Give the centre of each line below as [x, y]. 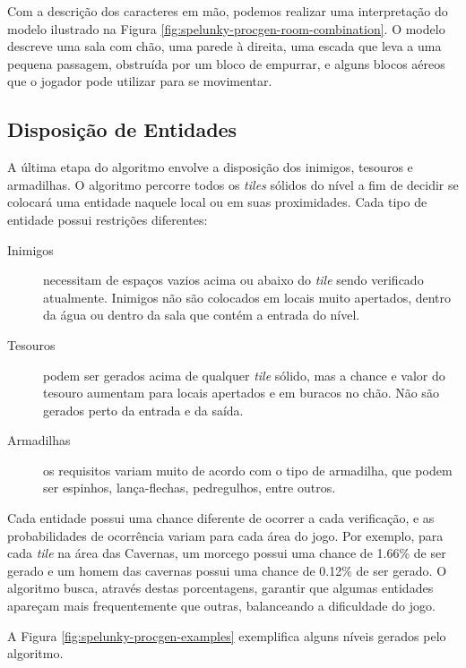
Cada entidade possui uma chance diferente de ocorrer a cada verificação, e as [221, 518]
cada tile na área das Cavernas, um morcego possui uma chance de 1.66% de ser [227, 553]
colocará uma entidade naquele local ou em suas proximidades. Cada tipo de [217, 202]
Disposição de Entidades [122, 129]
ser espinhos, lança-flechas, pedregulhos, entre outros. [190, 488]
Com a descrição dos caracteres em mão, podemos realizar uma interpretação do [228, 11]
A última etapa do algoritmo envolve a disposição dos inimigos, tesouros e [210, 167]
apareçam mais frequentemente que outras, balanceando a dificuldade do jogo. [221, 606]
